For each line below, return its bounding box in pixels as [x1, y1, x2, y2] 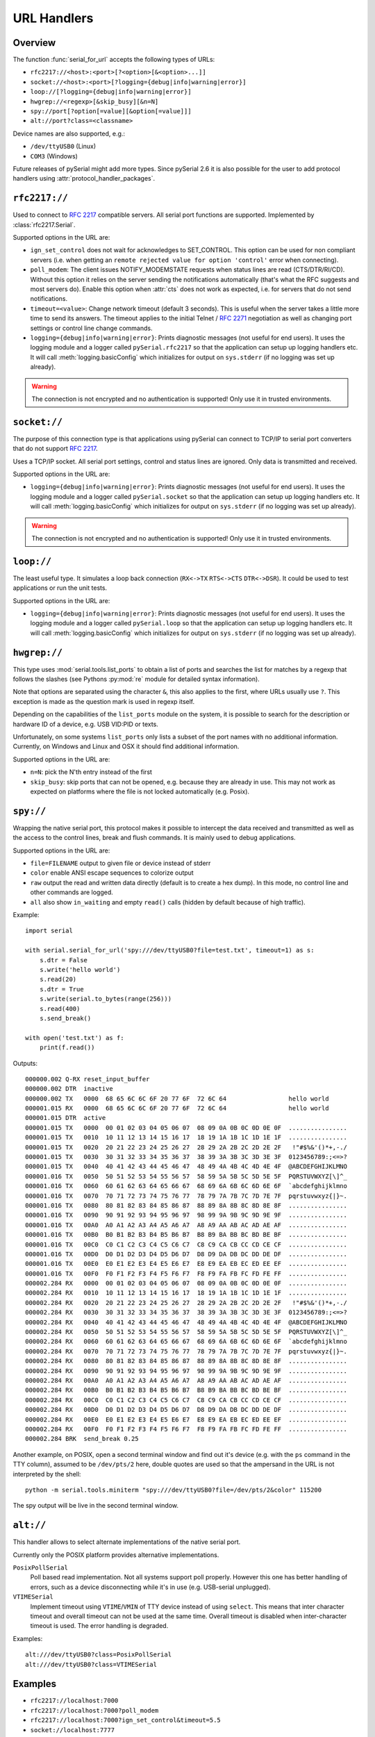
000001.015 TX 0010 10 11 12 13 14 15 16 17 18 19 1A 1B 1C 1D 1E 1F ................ [25, 1133, 347, 1142]
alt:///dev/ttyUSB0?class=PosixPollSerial [25, 1651, 172, 1658]
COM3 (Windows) [30, 151, 78, 160]
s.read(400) [39, 1005, 81, 1012]
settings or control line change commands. [30, 324, 153, 332]
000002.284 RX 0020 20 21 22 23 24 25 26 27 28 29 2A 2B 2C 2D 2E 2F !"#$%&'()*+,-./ [25, 1299, 347, 1306]
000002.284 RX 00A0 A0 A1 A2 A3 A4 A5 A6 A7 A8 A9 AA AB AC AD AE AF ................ [25, 1376, 347, 1384]
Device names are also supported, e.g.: [12, 129, 125, 138]
